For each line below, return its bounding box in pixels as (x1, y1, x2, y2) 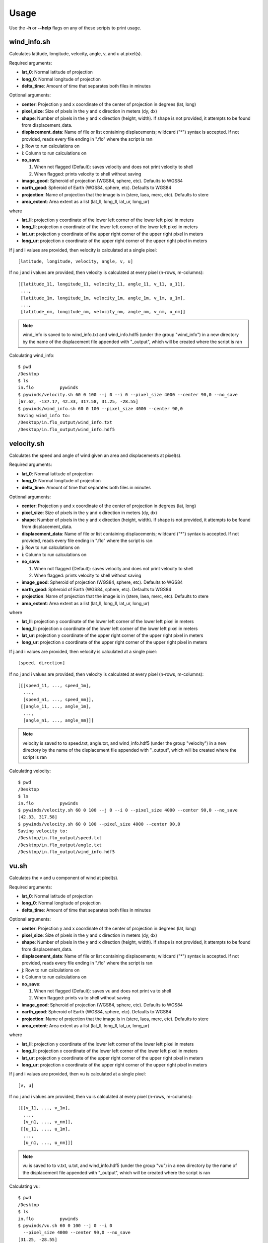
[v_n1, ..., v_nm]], (23, 1119, 73, 1125)
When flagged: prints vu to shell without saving (34, 995, 131, 1001)
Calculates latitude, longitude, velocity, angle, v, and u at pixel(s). (9, 51, 142, 57)
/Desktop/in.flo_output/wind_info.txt (18, 420, 113, 425)
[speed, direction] (18, 660, 66, 666)
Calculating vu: (9, 1183, 40, 1189)
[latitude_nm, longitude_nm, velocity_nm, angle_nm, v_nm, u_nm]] (20, 309, 186, 315)
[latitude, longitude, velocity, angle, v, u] (18, 259, 134, 264)
